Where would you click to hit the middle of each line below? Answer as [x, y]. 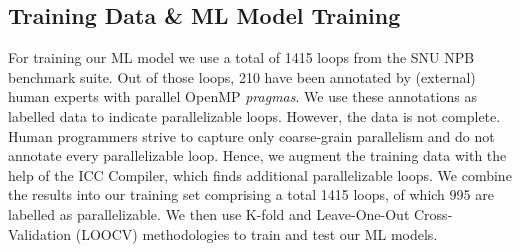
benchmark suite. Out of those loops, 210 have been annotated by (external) [242, 76]
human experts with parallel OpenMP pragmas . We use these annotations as [243, 96]
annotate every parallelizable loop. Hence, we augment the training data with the [257, 155]
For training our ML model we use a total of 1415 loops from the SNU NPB [241, 57]
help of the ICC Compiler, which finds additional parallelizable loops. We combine [260, 174]
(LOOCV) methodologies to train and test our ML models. [256, 233]
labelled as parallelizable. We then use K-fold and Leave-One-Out [209, 213]
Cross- [433, 213]
